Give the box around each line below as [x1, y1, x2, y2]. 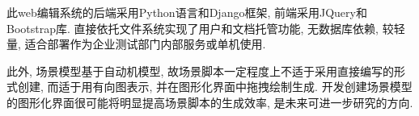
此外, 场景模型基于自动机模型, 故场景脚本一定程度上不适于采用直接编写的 [6, 62, 395, 79]
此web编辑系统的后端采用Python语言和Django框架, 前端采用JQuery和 [6, 4, 367, 20]
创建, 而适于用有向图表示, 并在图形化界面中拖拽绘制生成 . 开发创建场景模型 [17, 78, 413, 95]
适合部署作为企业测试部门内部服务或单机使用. [24, 35, 266, 52]
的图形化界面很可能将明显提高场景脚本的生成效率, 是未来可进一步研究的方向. [6, 93, 413, 110]
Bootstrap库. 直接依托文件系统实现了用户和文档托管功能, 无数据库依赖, [6, 19, 379, 36]
